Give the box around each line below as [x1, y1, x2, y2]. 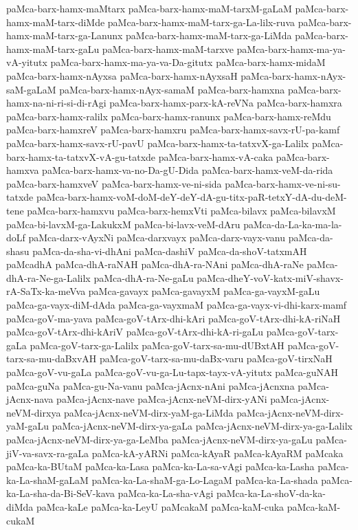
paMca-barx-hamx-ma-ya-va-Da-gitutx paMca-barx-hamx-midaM [50, 55, 326, 69]
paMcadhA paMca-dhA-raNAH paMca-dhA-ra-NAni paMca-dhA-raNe [6, 257, 304, 272]
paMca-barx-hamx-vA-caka [158, 149, 273, 164]
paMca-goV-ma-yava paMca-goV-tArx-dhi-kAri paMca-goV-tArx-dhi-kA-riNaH [6, 311, 341, 325]
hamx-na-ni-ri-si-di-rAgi [6, 96, 107, 110]
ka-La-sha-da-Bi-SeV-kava [6, 486, 115, 500]
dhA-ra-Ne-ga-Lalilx [6, 270, 91, 285]
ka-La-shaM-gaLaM [6, 472, 89, 487]
